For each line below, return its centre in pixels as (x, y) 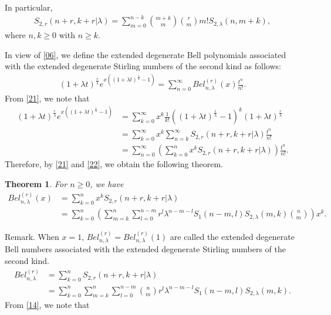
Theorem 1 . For (36, 183)
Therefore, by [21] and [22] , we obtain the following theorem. (114, 164)
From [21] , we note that (47, 98)
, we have (107, 183)
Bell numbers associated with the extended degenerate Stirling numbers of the (145, 249)
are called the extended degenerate (232, 237)
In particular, (29, 7)
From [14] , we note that (47, 304)
